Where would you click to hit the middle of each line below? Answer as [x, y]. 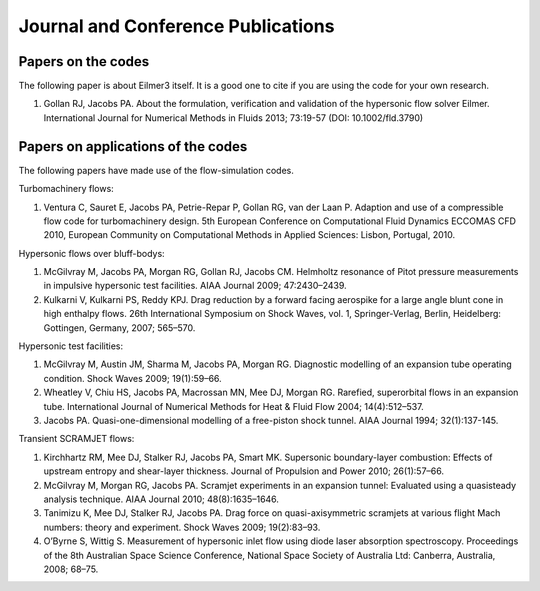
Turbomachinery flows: [66, 189]
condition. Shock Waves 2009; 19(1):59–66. [132, 378]
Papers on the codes [84, 61]
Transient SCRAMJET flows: [76, 439]
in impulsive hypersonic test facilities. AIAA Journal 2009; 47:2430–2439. [195, 286]
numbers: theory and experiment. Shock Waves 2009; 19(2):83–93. [182, 527]
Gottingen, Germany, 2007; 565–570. [119, 327]
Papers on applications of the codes [133, 146]
